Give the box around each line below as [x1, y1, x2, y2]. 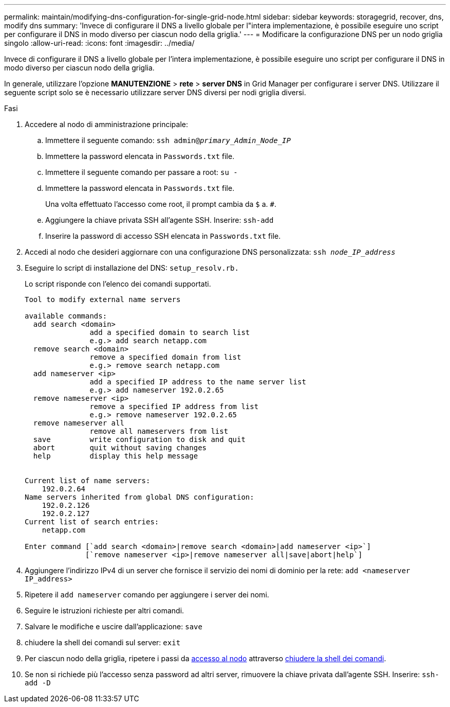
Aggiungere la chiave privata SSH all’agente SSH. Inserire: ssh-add [45, 216, 274, 224]
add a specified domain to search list [89, 328, 250, 337]
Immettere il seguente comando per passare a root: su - [45, 168, 238, 176]
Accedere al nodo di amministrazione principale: [25, 120, 188, 129]
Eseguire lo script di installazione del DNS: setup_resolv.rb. [25, 263, 239, 272]
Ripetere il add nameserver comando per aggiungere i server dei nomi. [25, 590, 269, 599]
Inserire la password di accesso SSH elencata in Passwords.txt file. [45, 232, 281, 240]
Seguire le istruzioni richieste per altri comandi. [25, 606, 184, 615]
